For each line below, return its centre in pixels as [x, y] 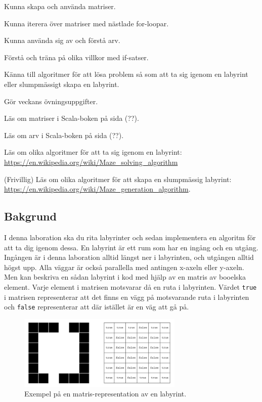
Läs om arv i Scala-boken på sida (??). [64, 135]
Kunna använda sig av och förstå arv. [62, 40]
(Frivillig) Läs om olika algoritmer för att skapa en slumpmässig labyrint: [118, 179]
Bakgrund [30, 216]
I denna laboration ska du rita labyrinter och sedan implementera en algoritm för [130, 237]
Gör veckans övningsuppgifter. [51, 101]
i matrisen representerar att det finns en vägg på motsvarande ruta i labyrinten [127, 297]
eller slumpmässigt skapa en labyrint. [62, 84]
